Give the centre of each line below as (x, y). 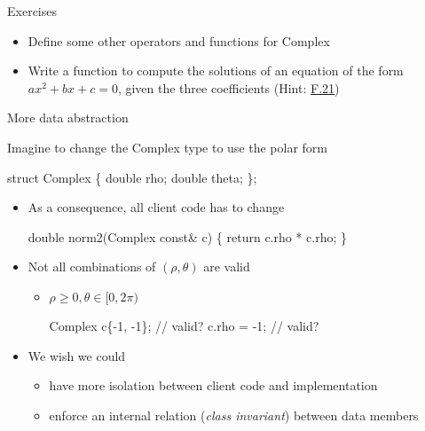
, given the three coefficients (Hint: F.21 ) (228, 87)
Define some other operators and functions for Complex (179, 40)
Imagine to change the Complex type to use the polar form (168, 147)
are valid (227, 266)
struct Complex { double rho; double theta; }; (132, 177)
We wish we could (77, 355)
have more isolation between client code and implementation (213, 385)
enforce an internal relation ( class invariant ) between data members (234, 415)
